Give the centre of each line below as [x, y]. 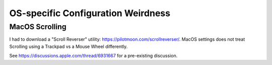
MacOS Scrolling [38, 27]
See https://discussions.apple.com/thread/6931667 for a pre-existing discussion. [93, 56]
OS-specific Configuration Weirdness [90, 13]
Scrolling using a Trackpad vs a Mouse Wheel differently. [69, 46]
